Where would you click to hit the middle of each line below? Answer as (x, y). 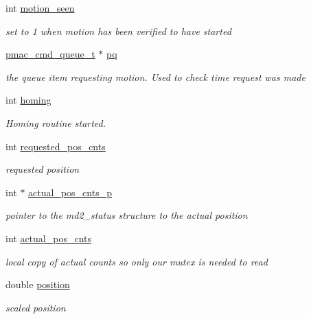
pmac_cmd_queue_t (50, 54)
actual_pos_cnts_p (70, 192)
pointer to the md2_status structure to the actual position (127, 215)
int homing (28, 100)
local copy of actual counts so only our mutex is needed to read (137, 261)
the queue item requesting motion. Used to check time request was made (155, 76)
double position (38, 284)
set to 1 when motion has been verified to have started (118, 31)
